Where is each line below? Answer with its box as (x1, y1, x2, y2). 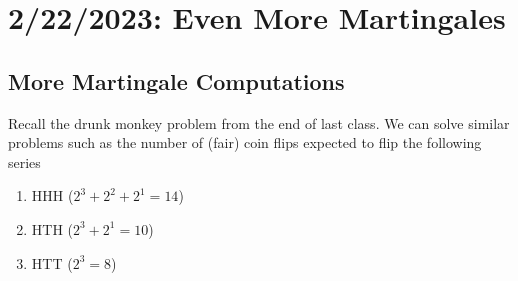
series (8, 151, 41, 172)
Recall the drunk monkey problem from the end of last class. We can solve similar (8, 112, 510, 133)
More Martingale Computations (8, 65, 345, 96)
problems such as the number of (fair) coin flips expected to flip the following (8, 132, 482, 153)
